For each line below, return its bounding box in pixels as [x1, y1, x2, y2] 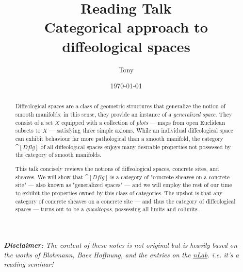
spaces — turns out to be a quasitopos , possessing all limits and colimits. [15, 205, 199, 213]
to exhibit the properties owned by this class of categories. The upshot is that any [15, 188, 223, 197]
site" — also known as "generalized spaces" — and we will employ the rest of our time [15, 181, 232, 189]
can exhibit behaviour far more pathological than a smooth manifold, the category [15, 135, 224, 143]
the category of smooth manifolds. [15, 151, 102, 159]
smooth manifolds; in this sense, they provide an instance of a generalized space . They [15, 110, 232, 119]
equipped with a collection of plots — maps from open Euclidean [61, 118, 225, 126]
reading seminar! [4, 259, 53, 269]
